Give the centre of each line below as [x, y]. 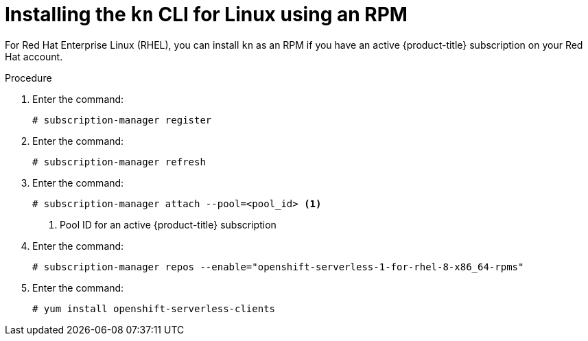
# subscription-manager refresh [119, 162]
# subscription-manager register [122, 120]
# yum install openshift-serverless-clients [154, 308]
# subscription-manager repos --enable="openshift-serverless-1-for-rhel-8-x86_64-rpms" [278, 267]
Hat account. [34, 56]
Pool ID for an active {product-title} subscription [168, 224]
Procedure [28, 78]
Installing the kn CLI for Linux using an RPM [206, 14]
